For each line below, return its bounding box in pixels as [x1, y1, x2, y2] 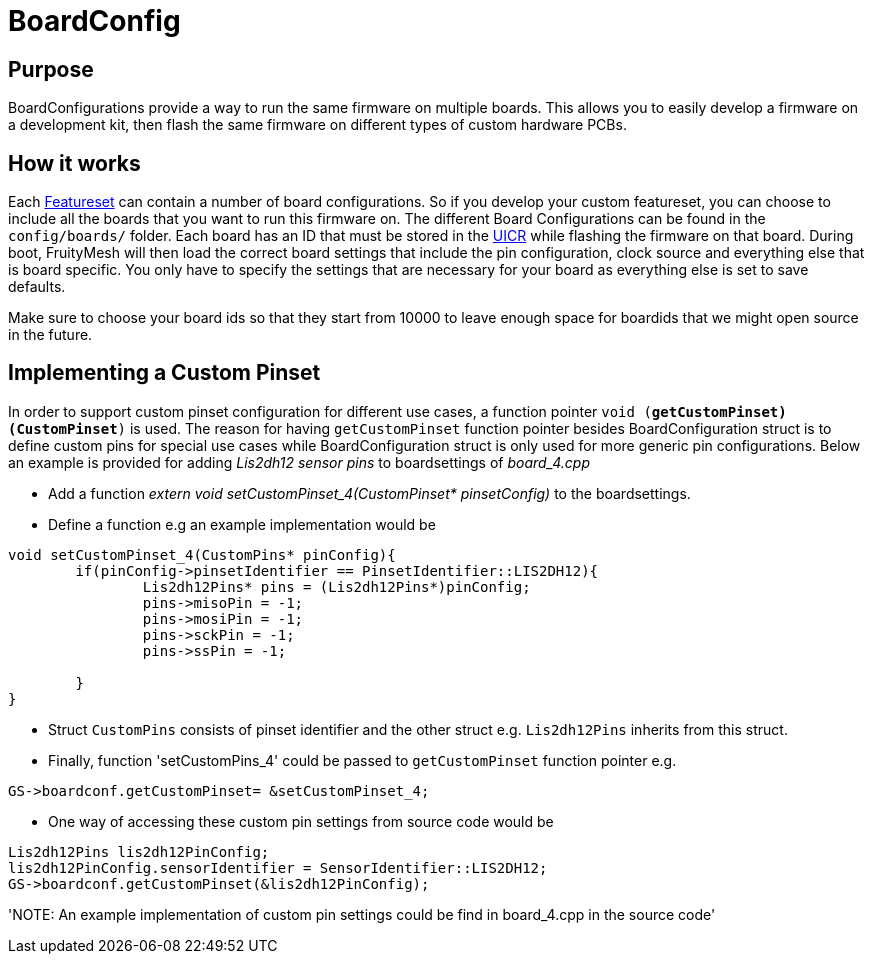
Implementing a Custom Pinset [8, 360, 321, 386]
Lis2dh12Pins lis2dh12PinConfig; [8, 843, 270, 860]
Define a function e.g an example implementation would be [48, 515, 436, 533]
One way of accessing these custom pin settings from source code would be [48, 812, 554, 830]
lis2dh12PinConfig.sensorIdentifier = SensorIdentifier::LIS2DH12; [8, 859, 548, 876]
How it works [8, 150, 141, 176]
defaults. [8, 278, 66, 296]
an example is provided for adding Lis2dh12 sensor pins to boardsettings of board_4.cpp [8, 453, 591, 471]
